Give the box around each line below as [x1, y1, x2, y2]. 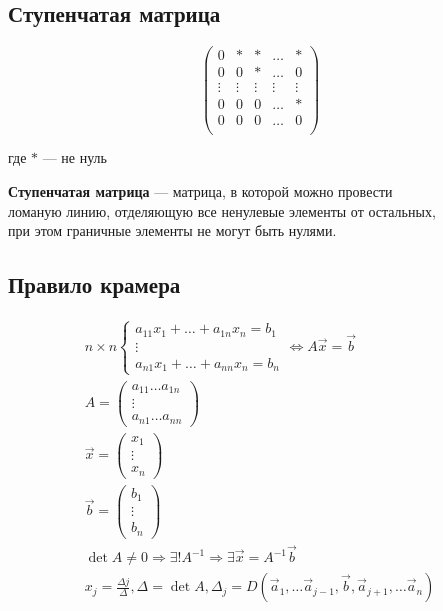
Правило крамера [8, 269, 181, 300]
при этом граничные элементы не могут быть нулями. [8, 220, 337, 241]
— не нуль [42, 147, 107, 168]
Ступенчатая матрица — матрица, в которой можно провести [8, 181, 393, 202]
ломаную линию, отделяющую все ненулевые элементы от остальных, [8, 200, 436, 221]
